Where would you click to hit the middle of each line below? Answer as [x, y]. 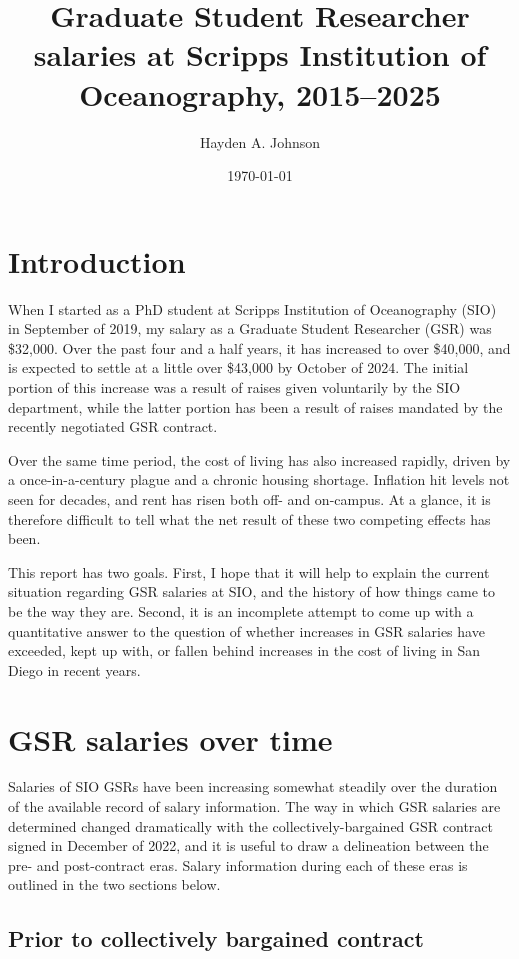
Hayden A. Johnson [260, 141]
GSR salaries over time [170, 738]
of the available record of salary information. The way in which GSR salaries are [254, 806]
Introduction [97, 260]
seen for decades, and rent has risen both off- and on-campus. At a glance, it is [249, 498]
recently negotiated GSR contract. [113, 426]
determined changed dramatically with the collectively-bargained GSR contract [251, 825]
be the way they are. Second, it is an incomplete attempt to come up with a [241, 610]
